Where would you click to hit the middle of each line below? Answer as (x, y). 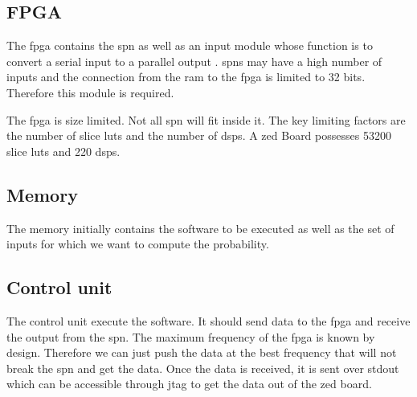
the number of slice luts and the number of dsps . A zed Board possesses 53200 (199, 135)
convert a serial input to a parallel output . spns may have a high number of (194, 61)
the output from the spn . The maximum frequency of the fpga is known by (191, 336)
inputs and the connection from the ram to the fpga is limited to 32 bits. (186, 77)
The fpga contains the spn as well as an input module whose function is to (190, 45)
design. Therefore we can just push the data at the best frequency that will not (202, 352)
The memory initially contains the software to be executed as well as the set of (200, 228)
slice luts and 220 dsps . (63, 151)
